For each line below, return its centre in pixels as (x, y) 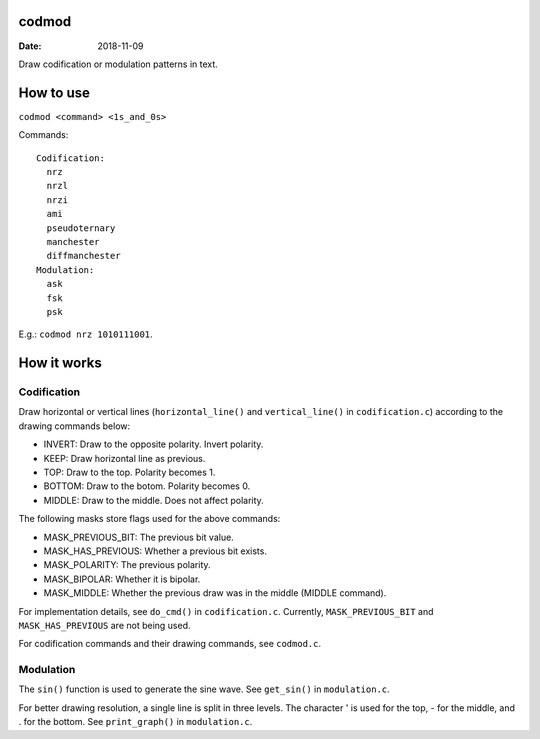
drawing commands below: (74, 426)
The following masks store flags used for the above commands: (149, 519)
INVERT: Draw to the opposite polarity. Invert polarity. (153, 444)
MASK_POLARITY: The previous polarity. (127, 565)
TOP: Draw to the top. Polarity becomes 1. (129, 472)
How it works (60, 363)
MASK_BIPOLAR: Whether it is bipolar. (122, 579)
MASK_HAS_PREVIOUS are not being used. (104, 625)
